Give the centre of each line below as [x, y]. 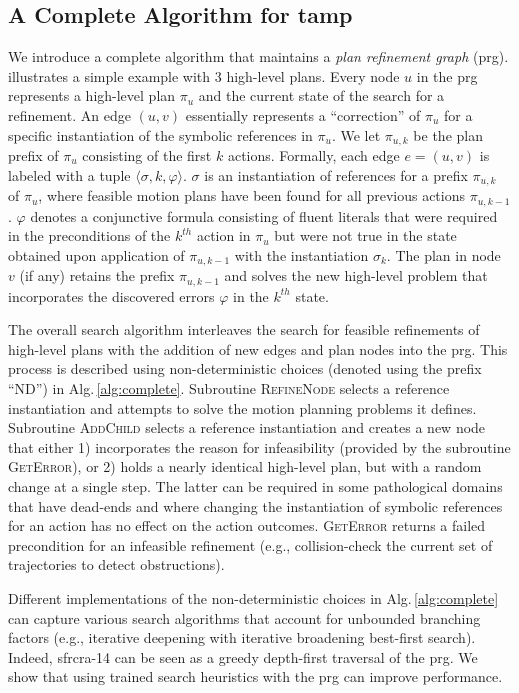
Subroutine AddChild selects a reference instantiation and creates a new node [247, 427]
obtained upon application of [96, 254]
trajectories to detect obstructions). [116, 564]
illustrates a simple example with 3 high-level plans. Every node [204, 75]
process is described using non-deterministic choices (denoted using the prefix [245, 368]
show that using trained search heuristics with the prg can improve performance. [255, 676]
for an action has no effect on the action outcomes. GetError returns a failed [247, 525]
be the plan [448, 134]
